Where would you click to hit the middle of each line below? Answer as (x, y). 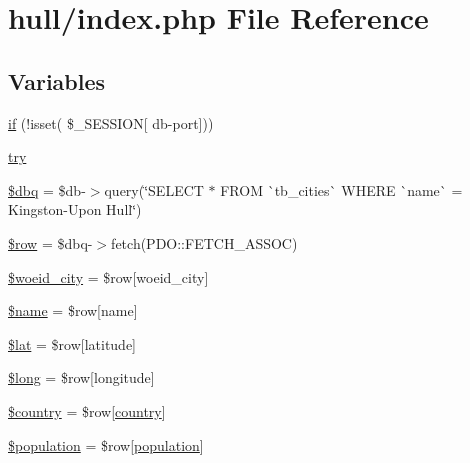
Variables (57, 80)
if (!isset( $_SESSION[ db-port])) (111, 122)
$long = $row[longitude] (81, 377)
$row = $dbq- (50, 242)
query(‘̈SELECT (154, 189)
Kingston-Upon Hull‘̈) (75, 209)
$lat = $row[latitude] (72, 343)
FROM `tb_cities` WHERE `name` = (341, 189)
